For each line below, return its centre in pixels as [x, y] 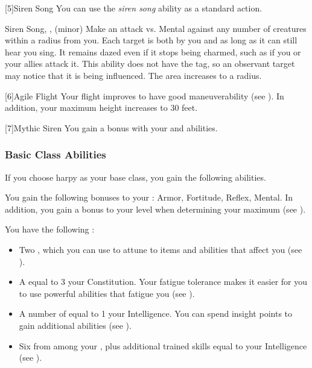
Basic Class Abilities [56, 154]
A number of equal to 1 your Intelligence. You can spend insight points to [156, 313]
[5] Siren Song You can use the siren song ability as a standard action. [134, 8]
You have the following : [50, 229]
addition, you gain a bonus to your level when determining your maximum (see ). [155, 209]
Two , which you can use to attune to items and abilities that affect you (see [161, 249]
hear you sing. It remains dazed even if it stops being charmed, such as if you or [153, 51]
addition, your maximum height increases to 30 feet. [101, 108]
